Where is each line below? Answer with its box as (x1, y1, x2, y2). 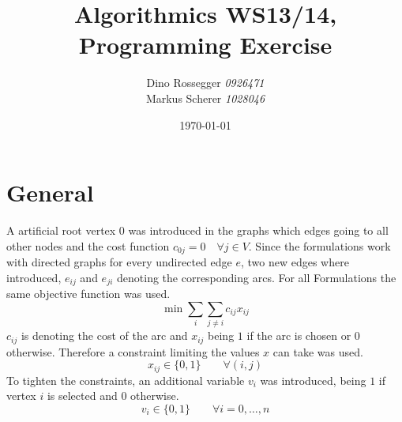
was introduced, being (260, 371, 366, 388)
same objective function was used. (6, 285, 171, 302)
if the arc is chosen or (246, 327, 351, 344)
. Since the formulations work (248, 237, 391, 254)
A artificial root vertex (6, 222, 116, 239)
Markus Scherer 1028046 (145, 89, 265, 106)
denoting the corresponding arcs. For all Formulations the (117, 269, 396, 285)
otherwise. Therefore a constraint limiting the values (6, 343, 260, 360)
